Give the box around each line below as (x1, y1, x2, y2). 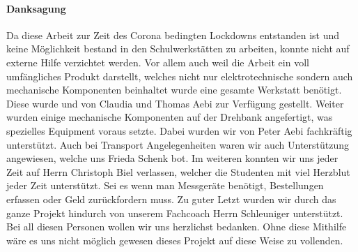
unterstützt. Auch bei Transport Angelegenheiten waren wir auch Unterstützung (6, 137, 350, 151)
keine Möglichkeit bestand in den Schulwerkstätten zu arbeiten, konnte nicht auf (6, 41, 350, 56)
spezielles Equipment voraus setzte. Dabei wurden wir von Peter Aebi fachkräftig (6, 123, 352, 138)
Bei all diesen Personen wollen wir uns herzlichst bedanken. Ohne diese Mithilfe (6, 219, 347, 234)
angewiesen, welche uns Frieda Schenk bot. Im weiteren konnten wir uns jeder (6, 151, 338, 165)
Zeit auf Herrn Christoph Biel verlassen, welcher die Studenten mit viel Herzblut (6, 164, 350, 179)
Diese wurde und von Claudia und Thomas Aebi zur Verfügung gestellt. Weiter (6, 96, 344, 110)
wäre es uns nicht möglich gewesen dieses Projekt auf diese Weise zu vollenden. (6, 232, 343, 247)
